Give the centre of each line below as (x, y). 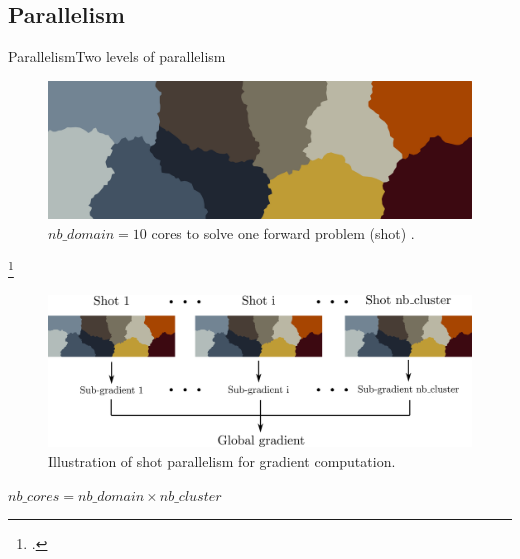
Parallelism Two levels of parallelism (117, 56)
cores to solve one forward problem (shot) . (283, 232)
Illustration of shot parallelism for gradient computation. (222, 460)
